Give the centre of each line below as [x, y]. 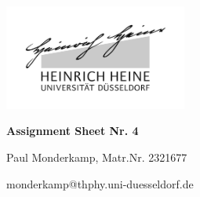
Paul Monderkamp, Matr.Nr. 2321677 [97, 157]
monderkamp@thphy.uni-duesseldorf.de [100, 183]
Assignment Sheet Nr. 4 [73, 131]
